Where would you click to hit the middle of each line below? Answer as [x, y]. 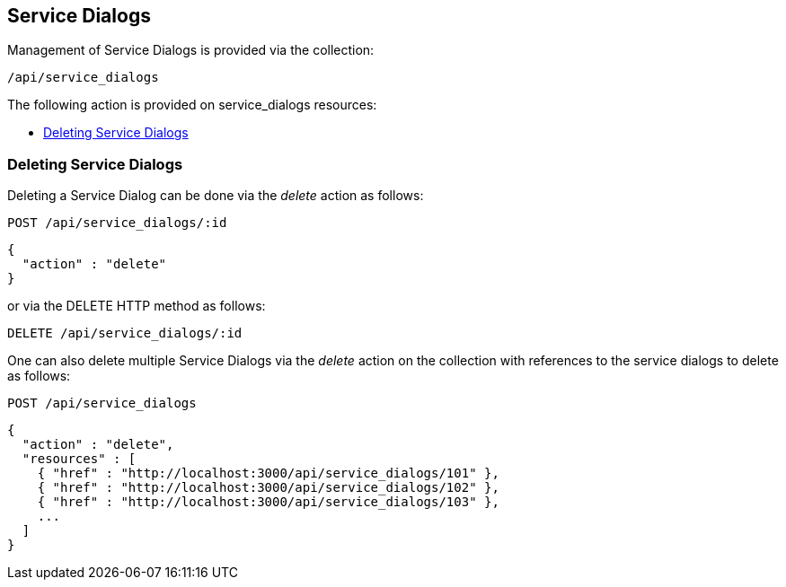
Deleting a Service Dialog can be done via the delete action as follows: [216, 196]
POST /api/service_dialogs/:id [117, 223]
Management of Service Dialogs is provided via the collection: [191, 50]
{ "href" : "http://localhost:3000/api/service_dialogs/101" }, [268, 473]
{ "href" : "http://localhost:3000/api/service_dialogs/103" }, [268, 502]
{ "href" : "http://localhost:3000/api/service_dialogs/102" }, [268, 488]
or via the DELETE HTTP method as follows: [137, 306]
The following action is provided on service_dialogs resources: [192, 105]
